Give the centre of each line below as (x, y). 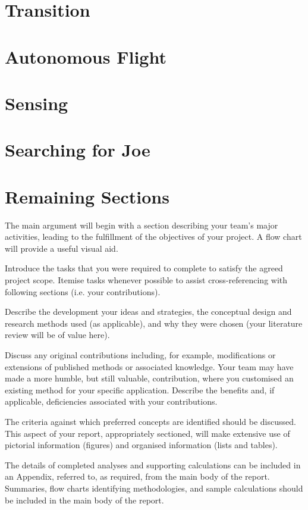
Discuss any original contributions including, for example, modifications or (140, 354)
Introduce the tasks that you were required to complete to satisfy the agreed (144, 268)
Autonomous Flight (86, 56)
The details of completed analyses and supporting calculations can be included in (153, 464)
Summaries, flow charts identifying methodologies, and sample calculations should (154, 488)
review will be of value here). (57, 335)
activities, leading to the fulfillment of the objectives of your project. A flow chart (153, 237)
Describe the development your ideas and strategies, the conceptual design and (148, 312)
